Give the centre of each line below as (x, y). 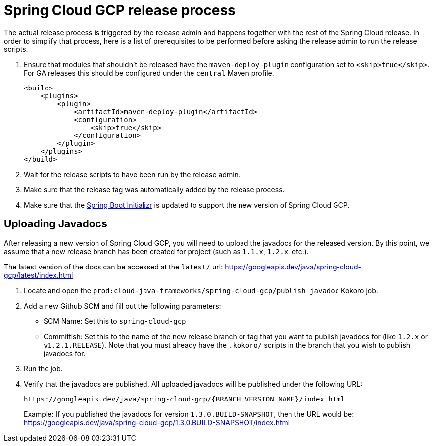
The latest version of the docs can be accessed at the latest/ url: (114, 267)
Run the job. (43, 368)
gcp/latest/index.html (39, 275)
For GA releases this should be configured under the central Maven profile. (149, 73)
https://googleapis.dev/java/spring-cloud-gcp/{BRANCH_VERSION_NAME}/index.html (185, 399)
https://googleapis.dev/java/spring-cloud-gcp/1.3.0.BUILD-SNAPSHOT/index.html (157, 422)
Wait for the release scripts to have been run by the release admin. (132, 174)
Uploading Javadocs (56, 224)
